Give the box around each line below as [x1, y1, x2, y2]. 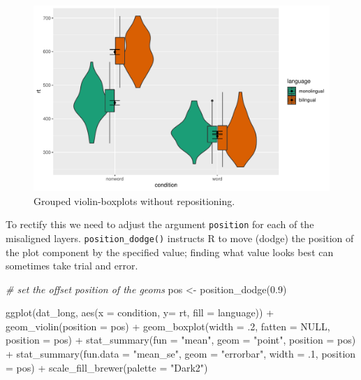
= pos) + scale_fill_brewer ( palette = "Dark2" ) [6, 360, 208, 374]
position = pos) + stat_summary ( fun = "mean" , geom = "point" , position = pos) [6, 332, 356, 347]
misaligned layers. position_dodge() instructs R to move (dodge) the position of [6, 230, 354, 245]
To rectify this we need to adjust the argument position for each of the [6, 217, 314, 232]
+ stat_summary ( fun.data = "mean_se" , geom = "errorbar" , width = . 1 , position [6, 346, 356, 361]
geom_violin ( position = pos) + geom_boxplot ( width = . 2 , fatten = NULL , [6, 318, 330, 333]
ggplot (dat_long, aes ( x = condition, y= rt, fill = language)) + [6, 305, 274, 320]
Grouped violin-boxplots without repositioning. [34, 193, 235, 208]
